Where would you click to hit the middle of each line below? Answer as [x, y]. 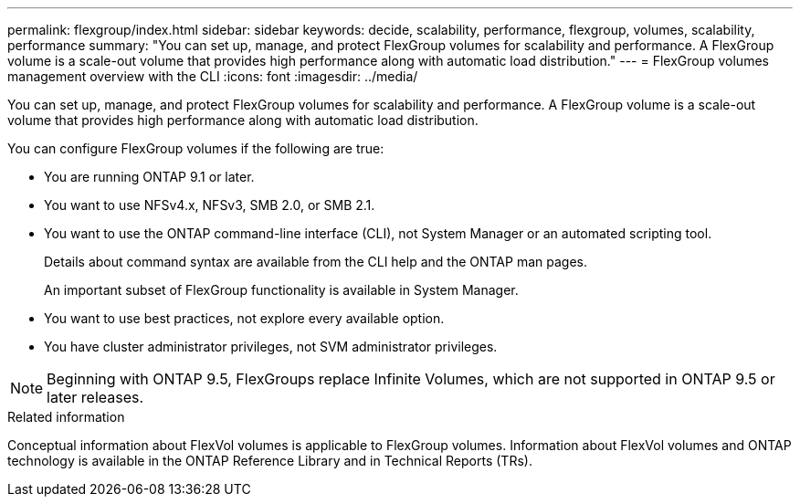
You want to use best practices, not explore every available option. [244, 318]
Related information [66, 417]
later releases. [95, 397]
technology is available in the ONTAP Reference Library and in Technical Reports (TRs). [270, 461]
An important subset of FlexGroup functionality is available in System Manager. [281, 290]
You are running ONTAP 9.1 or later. [149, 177]
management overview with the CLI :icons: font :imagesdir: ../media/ [213, 76]
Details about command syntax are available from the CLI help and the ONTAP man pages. [316, 262]
